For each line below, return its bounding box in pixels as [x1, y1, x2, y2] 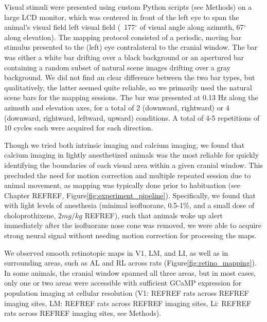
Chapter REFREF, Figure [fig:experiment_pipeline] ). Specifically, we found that [4, 190, 256, 200]
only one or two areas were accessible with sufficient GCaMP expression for [4, 277, 242, 288]
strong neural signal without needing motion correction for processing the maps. [4, 230, 257, 241]
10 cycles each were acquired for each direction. [4, 122, 153, 133]
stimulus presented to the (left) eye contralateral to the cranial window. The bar [4, 42, 258, 52]
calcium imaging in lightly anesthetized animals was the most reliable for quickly [4, 149, 259, 160]
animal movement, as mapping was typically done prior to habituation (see [4, 180, 241, 191]
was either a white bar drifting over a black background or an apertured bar [4, 51, 244, 62]
